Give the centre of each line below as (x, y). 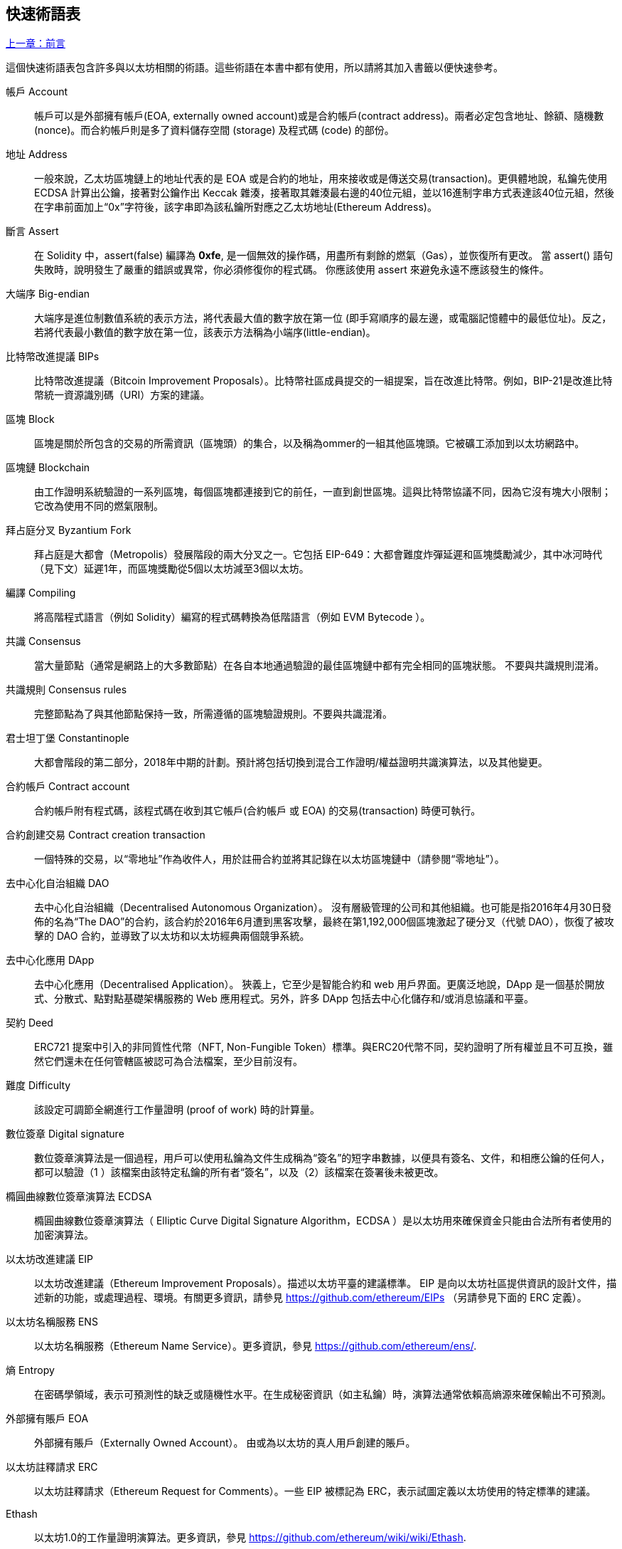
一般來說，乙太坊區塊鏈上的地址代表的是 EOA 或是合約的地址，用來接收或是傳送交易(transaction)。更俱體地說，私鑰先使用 (321, 179)
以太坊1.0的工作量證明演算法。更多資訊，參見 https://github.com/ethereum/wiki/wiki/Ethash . (250, 1538)
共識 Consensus (43, 641)
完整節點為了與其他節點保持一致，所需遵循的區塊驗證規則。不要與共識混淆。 (213, 714)
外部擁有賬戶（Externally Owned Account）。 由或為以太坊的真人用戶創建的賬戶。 (225, 1443)
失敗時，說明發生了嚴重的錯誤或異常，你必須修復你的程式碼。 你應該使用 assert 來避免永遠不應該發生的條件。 (292, 270)
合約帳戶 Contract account (68, 787)
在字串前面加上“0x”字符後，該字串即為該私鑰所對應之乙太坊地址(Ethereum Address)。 (236, 207)
